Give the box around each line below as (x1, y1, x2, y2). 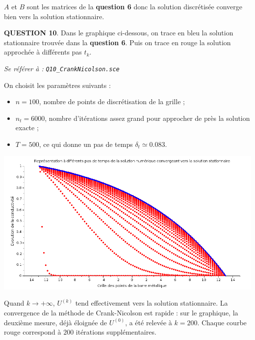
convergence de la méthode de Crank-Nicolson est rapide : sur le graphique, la (4, 308, 238, 318)
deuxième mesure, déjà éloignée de (4, 317, 107, 327)
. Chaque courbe (197, 317, 247, 327)
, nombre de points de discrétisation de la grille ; (39, 96, 185, 107)
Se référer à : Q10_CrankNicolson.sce (4, 63, 120, 73)
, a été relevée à (125, 317, 172, 327)
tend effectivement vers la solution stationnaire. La (75, 298, 228, 308)
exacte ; (15, 122, 39, 133)
